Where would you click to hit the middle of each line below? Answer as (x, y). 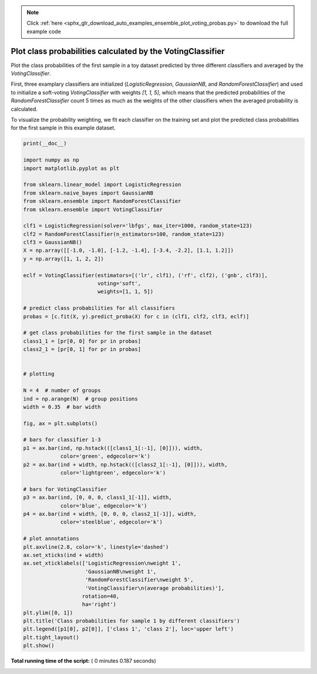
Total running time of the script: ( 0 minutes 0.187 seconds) (84, 661)
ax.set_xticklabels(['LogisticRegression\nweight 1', (102, 563)
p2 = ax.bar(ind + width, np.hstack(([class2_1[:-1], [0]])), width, (125, 464)
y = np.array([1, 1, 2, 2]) (63, 258)
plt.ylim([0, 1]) (48, 613)
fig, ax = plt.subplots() (60, 423)
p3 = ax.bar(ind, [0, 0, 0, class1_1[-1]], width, (98, 498)
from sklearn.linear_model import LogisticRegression (102, 185)
